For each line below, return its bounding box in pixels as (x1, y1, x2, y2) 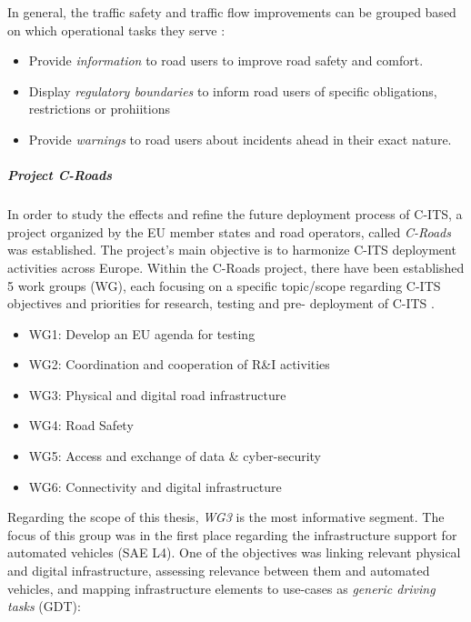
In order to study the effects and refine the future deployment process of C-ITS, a (7, 205, 463, 224)
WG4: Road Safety (28, 416, 134, 435)
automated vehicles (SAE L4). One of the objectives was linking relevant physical (7, 543, 461, 562)
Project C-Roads (7, 166, 113, 185)
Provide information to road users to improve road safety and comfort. (28, 51, 424, 70)
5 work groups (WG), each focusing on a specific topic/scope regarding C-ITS (7, 276, 441, 295)
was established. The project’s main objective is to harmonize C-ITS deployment (7, 240, 456, 259)
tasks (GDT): (7, 597, 81, 616)
